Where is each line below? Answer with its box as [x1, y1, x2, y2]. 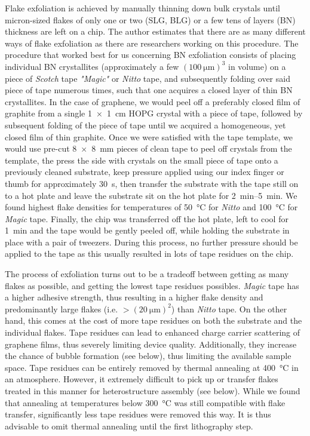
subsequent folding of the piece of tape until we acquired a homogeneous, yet [5, 118, 286, 131]
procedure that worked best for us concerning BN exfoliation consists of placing [5, 48, 296, 61]
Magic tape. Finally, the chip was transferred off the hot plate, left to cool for [5, 212, 288, 225]
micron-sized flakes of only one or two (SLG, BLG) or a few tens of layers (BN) [5, 13, 296, 26]
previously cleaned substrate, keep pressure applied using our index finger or [5, 165, 284, 178]
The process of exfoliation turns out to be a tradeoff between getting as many [5, 268, 289, 280]
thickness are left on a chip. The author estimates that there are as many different [5, 25, 306, 38]
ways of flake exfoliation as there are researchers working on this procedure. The [5, 36, 299, 49]
